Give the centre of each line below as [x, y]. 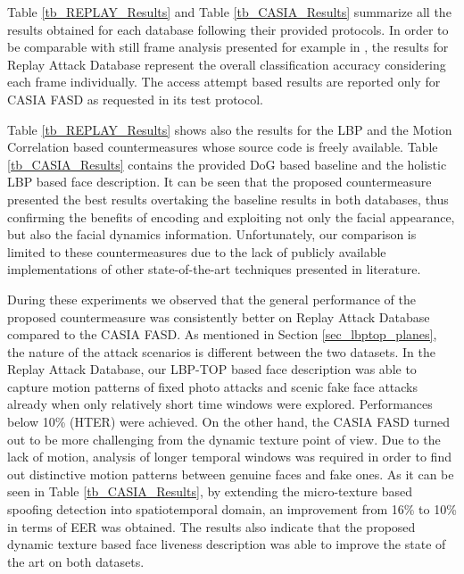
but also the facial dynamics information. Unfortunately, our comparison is [212, 234]
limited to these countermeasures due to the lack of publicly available [197, 251]
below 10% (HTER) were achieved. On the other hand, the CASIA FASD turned [228, 422]
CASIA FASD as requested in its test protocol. [135, 99]
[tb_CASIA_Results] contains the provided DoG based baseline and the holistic [227, 164]
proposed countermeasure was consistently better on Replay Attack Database [219, 316]
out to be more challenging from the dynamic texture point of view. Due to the [224, 439]
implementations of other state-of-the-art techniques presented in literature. [214, 269]
